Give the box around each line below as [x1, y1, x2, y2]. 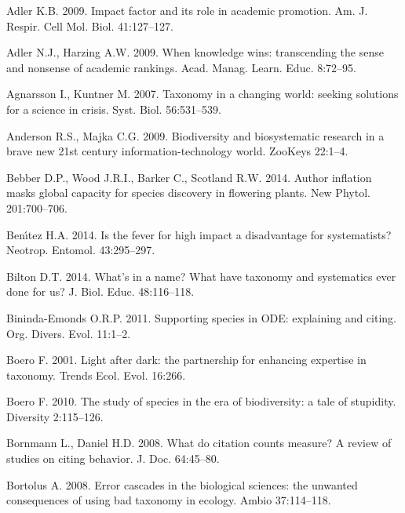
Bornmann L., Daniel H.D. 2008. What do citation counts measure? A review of [6, 435, 392, 451]
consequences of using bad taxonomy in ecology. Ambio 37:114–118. [6, 492, 331, 508]
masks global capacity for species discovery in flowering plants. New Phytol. [6, 184, 370, 201]
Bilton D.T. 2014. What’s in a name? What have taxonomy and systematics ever [6, 267, 396, 284]
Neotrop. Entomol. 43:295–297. [6, 242, 155, 258]
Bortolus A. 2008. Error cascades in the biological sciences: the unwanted [6, 476, 358, 493]
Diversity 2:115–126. [6, 408, 104, 424]
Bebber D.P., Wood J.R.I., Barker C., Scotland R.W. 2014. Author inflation [6, 169, 372, 185]
